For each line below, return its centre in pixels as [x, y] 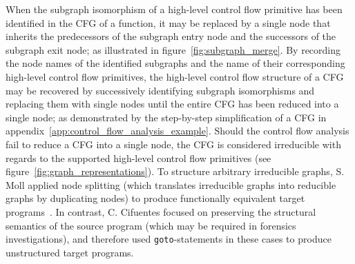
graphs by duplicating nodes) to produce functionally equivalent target [155, 198]
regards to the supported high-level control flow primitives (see [138, 158]
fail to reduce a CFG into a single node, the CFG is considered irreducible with [173, 144]
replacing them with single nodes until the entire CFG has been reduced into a [172, 104]
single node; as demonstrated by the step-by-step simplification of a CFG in [166, 117]
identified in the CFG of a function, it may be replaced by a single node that [168, 22]
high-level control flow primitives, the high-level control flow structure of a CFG [175, 76]
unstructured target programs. [70, 252]
